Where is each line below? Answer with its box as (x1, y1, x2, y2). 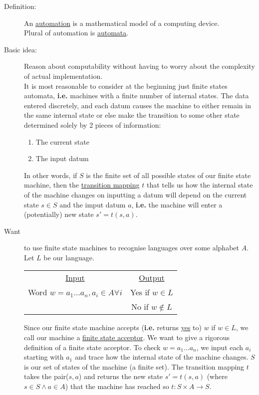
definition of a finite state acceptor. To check (24, 342, 161, 352)
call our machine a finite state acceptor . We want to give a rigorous (24, 332, 230, 343)
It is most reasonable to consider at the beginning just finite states (24, 80, 228, 91)
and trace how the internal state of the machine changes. (74, 352, 249, 362)
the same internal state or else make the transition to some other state (24, 110, 240, 120)
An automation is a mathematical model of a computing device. (24, 17, 220, 28)
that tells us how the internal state (146, 180, 253, 190)
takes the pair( (24, 371, 69, 382)
